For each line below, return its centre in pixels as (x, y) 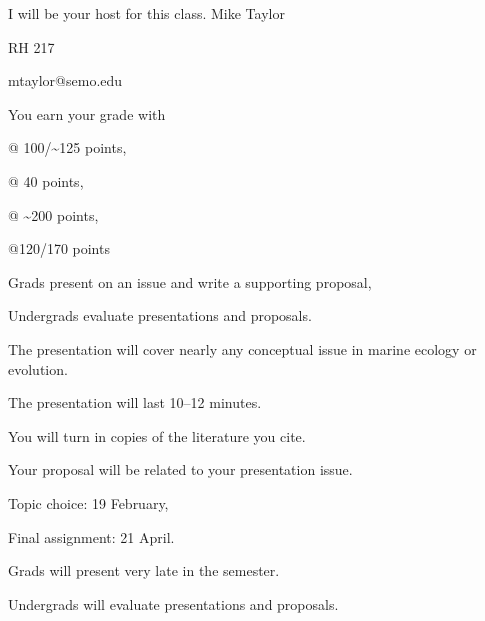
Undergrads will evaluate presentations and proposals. (173, 603)
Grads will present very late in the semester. (144, 570)
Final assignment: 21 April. (91, 536)
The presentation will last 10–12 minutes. (135, 402)
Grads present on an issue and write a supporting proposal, (190, 281)
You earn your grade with (87, 113)
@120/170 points (59, 248)
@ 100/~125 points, (67, 147)
